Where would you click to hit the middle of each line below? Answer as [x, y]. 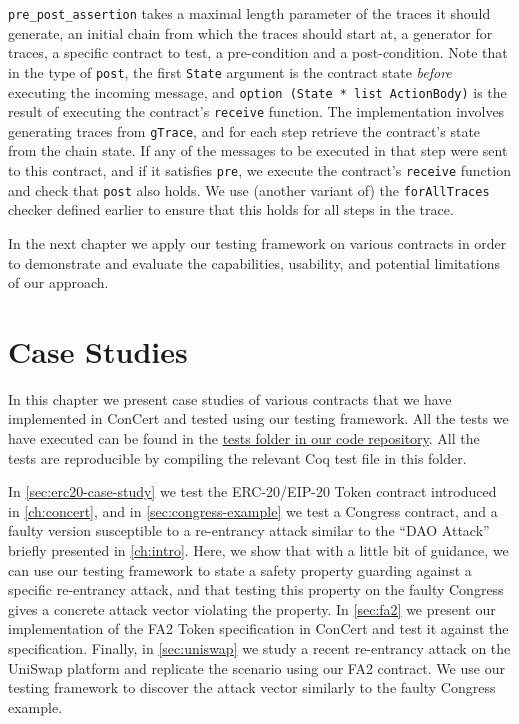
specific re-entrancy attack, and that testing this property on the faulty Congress [256, 589]
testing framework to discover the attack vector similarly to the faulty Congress [252, 687]
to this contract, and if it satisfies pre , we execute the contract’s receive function [259, 170]
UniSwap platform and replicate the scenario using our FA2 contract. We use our [256, 667]
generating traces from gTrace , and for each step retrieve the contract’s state [244, 130]
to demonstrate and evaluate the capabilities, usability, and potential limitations [254, 262]
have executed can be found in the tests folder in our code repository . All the [244, 438]
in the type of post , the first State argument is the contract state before [230, 71]
